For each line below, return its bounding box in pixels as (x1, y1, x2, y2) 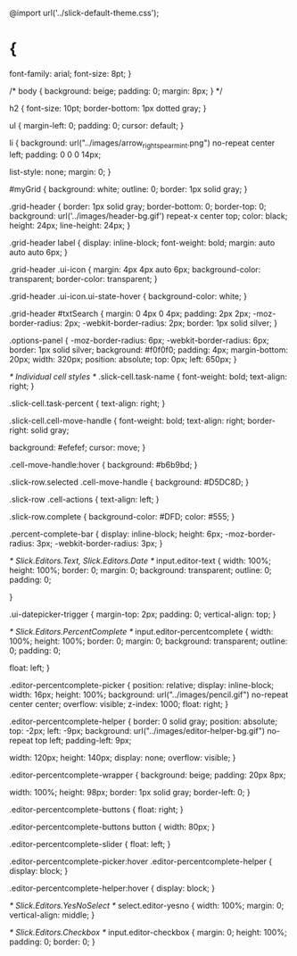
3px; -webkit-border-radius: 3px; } (36, 537, 163, 548)
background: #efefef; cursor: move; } (9, 442, 146, 453)
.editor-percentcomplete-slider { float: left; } (9, 838, 171, 849)
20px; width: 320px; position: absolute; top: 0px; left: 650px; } (9, 353, 237, 364)
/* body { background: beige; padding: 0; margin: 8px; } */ (9, 85, 223, 96)
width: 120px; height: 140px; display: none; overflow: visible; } (9, 752, 236, 762)
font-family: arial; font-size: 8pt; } (9, 68, 132, 79)
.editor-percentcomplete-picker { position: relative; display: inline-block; (9, 679, 275, 690)
